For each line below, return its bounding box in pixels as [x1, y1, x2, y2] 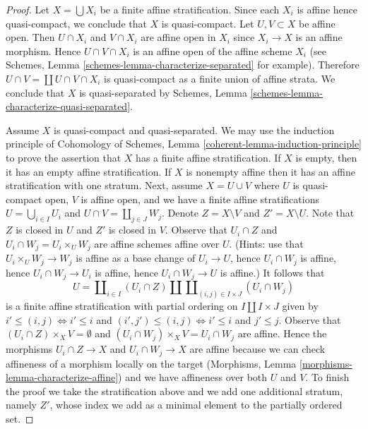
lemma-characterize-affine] [6, 370, 119, 385]
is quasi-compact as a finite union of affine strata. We [104, 71, 336, 85]
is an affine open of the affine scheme [133, 43, 292, 58]
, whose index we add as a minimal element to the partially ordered [49, 397, 343, 412]
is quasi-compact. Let [161, 16, 254, 30]
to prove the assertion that [6, 150, 121, 164]
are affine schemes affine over [94, 236, 220, 250]
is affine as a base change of [76, 250, 196, 265]
